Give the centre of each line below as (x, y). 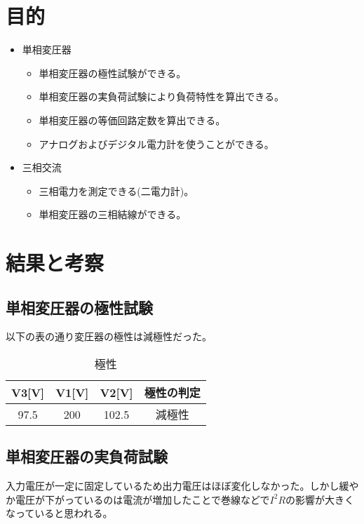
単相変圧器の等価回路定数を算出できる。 (132, 120)
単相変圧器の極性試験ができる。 (113, 73)
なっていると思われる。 (59, 513)
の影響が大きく (320, 499)
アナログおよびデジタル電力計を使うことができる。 (156, 143)
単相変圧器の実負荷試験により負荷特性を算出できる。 (162, 96)
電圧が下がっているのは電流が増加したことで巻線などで (142, 499)
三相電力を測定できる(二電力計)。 (116, 190)
